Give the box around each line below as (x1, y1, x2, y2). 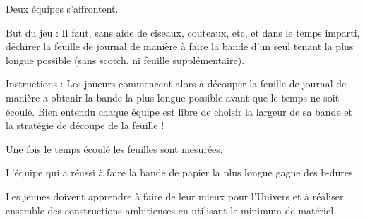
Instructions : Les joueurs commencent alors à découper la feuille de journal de (6, 76, 347, 91)
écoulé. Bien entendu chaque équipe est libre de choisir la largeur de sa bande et (6, 104, 352, 118)
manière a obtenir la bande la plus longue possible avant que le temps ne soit (6, 90, 340, 104)
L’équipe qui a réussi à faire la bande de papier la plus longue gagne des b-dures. (6, 165, 356, 180)
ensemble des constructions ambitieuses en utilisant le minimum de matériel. (6, 202, 337, 217)
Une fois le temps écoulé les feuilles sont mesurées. (6, 141, 223, 156)
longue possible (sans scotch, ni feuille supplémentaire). (6, 52, 245, 67)
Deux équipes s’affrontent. (6, 1, 119, 16)
